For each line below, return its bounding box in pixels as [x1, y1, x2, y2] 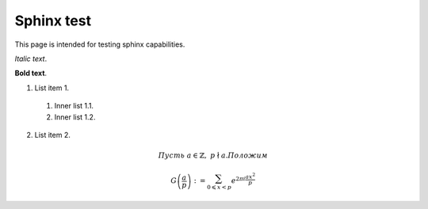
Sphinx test [14, 12, 91, 29]
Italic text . [14, 54, 48, 63]
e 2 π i [231, 175, 246, 185]
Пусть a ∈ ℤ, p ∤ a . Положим [158, 151, 269, 160]
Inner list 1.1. [54, 101, 94, 111]
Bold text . [14, 68, 48, 78]
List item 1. [34, 83, 70, 93]
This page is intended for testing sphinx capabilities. [14, 40, 185, 49]
